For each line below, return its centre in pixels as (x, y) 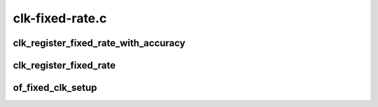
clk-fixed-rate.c (60, 18)
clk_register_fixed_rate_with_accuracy (99, 43)
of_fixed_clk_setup (55, 88)
